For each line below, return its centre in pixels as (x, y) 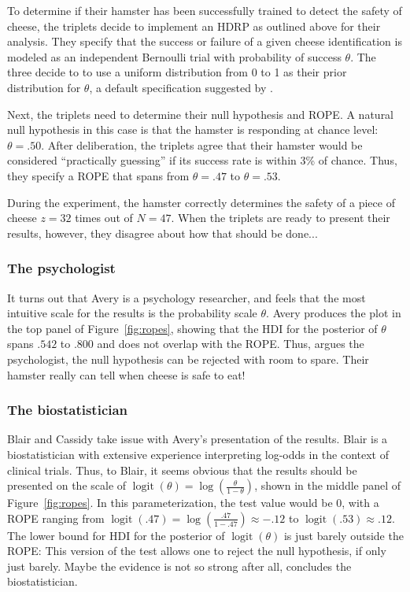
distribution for (44, 87)
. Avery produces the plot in (334, 313)
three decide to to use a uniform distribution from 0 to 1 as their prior (177, 72)
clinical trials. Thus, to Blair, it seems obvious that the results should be (182, 470)
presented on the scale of (67, 485)
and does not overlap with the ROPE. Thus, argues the (231, 344)
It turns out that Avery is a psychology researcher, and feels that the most (187, 297)
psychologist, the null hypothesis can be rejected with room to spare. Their (188, 359)
